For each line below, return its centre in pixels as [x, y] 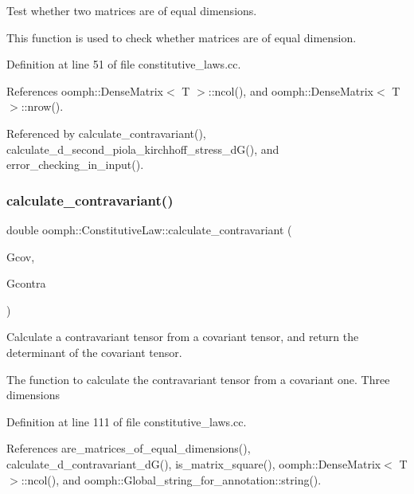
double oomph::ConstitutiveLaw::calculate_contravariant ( [149, 229]
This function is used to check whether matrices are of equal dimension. [182, 37]
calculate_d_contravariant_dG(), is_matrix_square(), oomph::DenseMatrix [194, 463]
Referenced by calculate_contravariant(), [106, 133]
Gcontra [26, 283]
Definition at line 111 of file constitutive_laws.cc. [127, 421]
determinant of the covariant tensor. [94, 352]
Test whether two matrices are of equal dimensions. [132, 10]
